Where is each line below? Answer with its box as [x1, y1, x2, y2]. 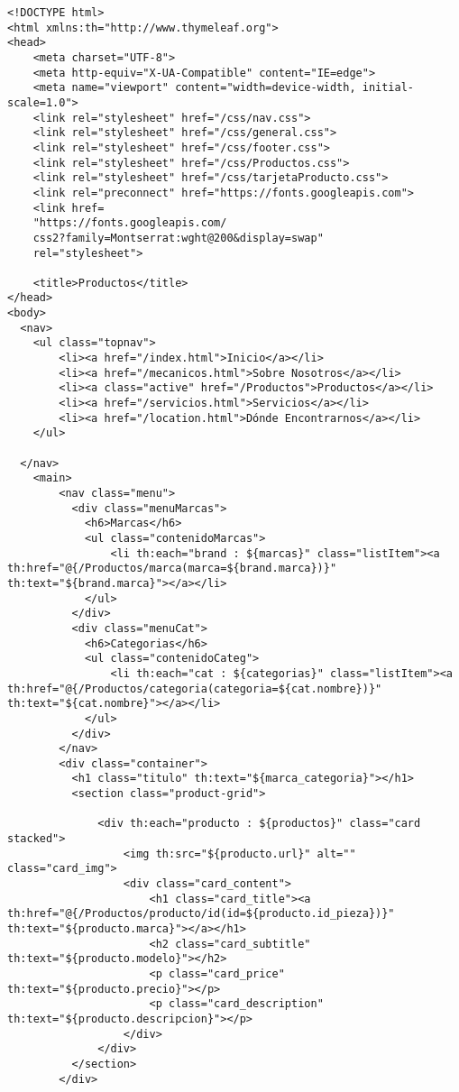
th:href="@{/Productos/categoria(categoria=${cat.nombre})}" [7, 682, 382, 695]
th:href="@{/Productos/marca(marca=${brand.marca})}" [7, 562, 337, 575]
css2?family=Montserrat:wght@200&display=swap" [32, 231, 324, 244]
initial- [362, 81, 415, 95]
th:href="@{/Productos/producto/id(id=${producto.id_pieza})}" [7, 907, 395, 921]
